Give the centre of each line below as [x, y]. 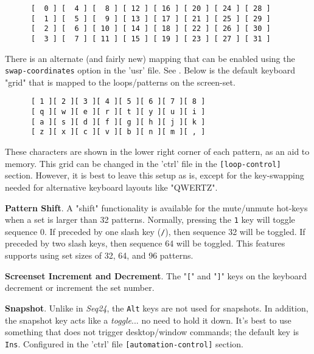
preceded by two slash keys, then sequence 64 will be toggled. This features [145, 243]
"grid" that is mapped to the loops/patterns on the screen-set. [120, 82]
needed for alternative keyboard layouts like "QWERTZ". [111, 187]
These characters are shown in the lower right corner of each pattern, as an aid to [157, 151]
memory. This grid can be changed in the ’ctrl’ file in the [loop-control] [143, 163]
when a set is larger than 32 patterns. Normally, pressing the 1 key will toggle [150, 220]
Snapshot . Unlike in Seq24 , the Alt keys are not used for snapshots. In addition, [157, 308]
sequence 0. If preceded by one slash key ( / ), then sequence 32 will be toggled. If [155, 231]
